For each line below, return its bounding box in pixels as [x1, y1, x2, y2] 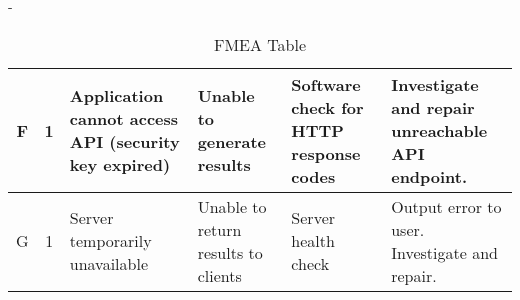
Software [291, 72, 361, 96]
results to [197, 240, 263, 264]
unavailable [69, 252, 149, 276]
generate [197, 130, 267, 154]
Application [69, 84, 164, 108]
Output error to [391, 194, 502, 218]
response [291, 141, 361, 165]
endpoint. [391, 164, 468, 188]
